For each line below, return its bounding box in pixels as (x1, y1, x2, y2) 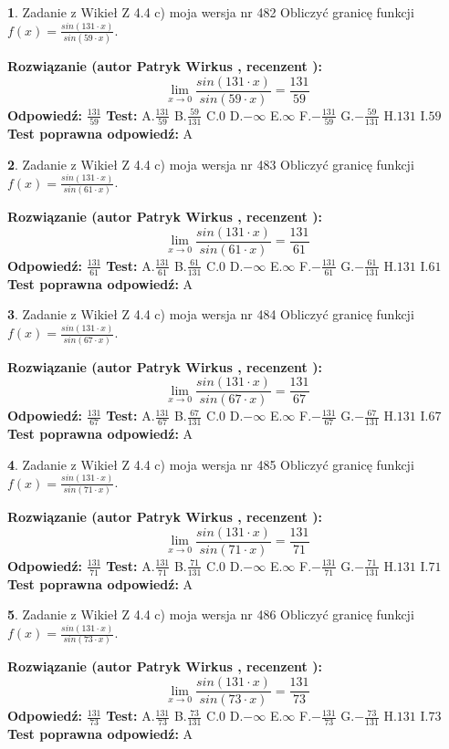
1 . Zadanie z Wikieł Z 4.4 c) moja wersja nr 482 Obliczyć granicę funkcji (7, 3, 414, 21)
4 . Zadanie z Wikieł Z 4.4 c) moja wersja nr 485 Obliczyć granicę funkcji (7, 454, 414, 473)
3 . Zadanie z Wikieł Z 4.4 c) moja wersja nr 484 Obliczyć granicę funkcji (7, 305, 414, 324)
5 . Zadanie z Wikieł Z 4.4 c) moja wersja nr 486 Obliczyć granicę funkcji (7, 605, 414, 624)
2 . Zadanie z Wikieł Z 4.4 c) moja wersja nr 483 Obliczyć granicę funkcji (7, 154, 414, 173)
